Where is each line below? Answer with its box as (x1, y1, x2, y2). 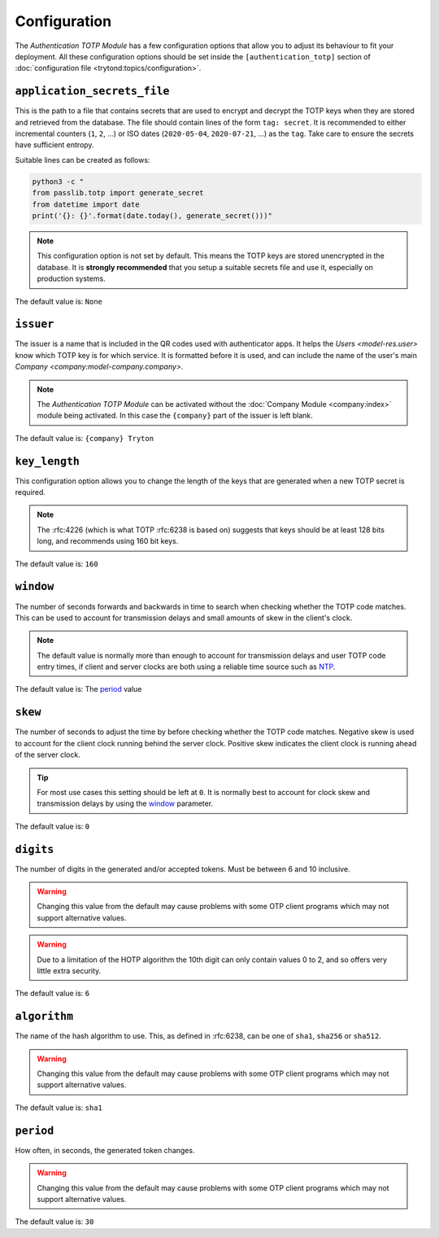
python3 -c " (32, 177, 85, 186)
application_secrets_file (15, 85, 170, 98)
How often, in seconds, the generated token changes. (15, 1145, 195, 1155)
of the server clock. (15, 750, 80, 760)
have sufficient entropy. (15, 140, 94, 150)
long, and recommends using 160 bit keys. (37, 536, 179, 546)
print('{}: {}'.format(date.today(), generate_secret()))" (32, 211, 272, 220)
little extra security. (37, 965, 102, 976)
